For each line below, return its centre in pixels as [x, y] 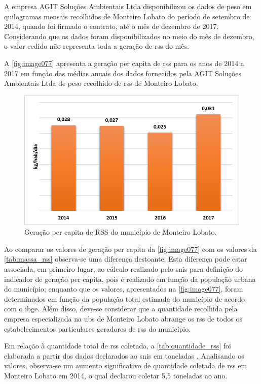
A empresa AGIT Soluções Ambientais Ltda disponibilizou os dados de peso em [128, 6]
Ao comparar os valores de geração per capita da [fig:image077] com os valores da [130, 249]
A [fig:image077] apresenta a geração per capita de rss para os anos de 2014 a [124, 63]
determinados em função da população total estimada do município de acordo [125, 298]
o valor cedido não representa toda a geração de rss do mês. [97, 46]
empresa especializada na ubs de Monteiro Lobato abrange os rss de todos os [123, 318]
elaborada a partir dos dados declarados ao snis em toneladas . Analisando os [124, 355]
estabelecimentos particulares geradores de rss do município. [98, 328]
